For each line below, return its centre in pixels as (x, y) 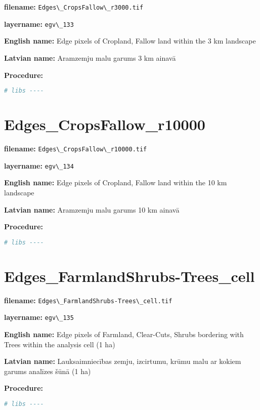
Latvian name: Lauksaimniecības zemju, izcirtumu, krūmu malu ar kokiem (123, 361)
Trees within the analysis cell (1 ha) (60, 344)
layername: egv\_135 (39, 317)
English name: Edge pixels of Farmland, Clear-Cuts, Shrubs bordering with (124, 334)
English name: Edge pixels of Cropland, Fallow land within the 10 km (116, 182)
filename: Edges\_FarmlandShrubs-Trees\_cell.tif (88, 300)
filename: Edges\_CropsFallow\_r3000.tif (74, 7)
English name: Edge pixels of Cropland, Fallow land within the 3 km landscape (130, 41)
